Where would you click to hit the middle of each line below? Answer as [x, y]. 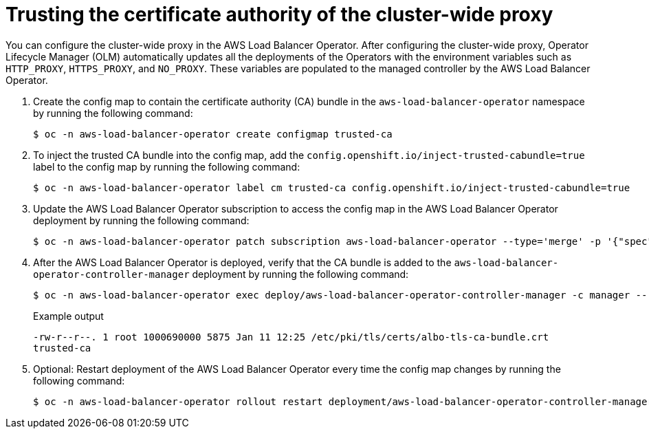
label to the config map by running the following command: [167, 166]
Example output [68, 316]
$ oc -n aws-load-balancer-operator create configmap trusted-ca [213, 134]
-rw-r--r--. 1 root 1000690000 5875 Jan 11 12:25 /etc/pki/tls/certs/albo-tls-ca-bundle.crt [291, 337]
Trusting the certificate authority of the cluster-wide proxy [279, 14]
